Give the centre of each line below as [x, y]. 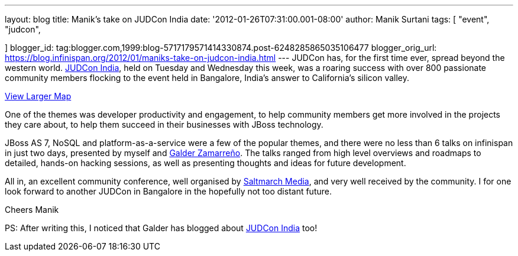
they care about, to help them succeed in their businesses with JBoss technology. [164, 124]
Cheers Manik [32, 210]
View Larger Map [38, 96]
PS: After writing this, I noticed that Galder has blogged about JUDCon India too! [161, 228]
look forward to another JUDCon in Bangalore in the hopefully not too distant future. [168, 191]
